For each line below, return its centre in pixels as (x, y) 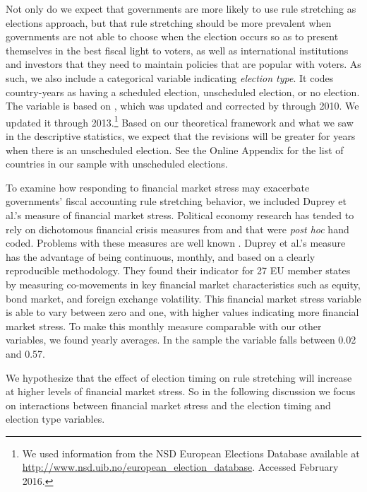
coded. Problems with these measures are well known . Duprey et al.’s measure (176, 243)
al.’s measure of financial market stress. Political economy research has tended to (180, 215)
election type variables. (55, 419)
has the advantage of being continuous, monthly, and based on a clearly (161, 256)
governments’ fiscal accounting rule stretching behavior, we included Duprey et (176, 201)
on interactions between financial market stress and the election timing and (168, 405)
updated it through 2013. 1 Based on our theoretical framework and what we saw (180, 121)
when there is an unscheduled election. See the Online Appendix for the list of (175, 150)
